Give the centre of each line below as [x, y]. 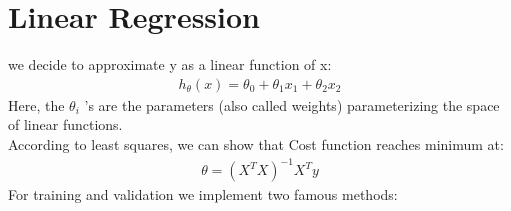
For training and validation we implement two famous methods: [203, 194]
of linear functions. [65, 124]
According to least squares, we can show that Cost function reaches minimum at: [256, 143]
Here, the [36, 104]
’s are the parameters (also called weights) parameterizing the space [292, 104]
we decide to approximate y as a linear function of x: [170, 64]
